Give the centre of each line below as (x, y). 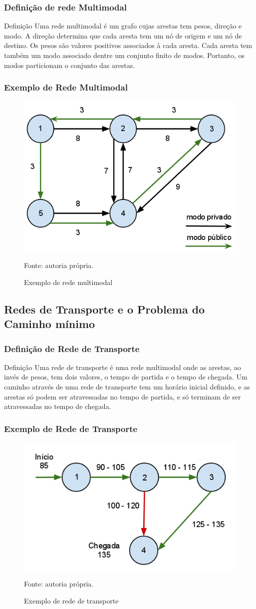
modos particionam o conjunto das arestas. (70, 65)
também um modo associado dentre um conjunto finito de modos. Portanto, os (125, 55)
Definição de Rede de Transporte (72, 348)
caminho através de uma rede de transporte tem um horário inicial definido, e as (127, 386)
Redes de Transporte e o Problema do (105, 309)
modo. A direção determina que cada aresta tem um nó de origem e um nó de (123, 35)
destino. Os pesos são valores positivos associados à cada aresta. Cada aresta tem (128, 45)
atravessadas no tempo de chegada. (58, 406)
